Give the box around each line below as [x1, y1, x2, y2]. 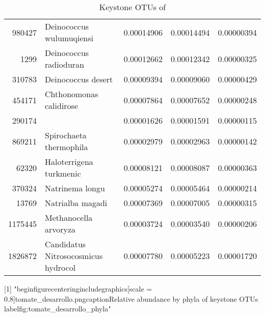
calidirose [45, 100, 78, 111]
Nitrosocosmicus [45, 250, 103, 262]
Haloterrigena [45, 156, 93, 167]
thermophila [45, 141, 88, 153]
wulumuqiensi [45, 32, 94, 44]
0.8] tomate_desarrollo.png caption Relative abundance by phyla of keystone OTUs [4, 293, 258, 304]
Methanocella [45, 212, 93, 223]
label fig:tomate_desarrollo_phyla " [4, 303, 111, 314]
